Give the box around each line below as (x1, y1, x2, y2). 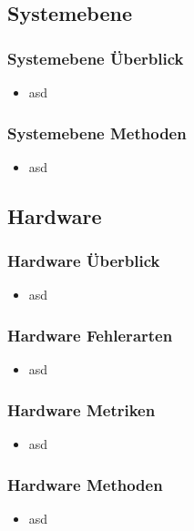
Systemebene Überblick (7, 46, 184, 69)
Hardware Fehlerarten (7, 323, 173, 346)
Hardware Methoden (7, 473, 163, 495)
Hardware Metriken (7, 398, 156, 421)
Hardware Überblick (7, 250, 160, 272)
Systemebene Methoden (7, 121, 187, 144)
